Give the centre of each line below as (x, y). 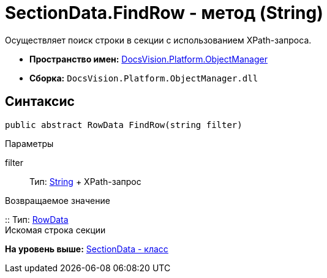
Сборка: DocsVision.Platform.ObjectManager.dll (144, 78)
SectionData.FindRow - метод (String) (164, 13)
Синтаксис (40, 102)
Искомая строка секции (55, 230)
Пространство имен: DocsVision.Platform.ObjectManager (148, 59)
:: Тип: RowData (37, 219)
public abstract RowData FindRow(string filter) (124, 125)
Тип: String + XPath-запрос (85, 181)
